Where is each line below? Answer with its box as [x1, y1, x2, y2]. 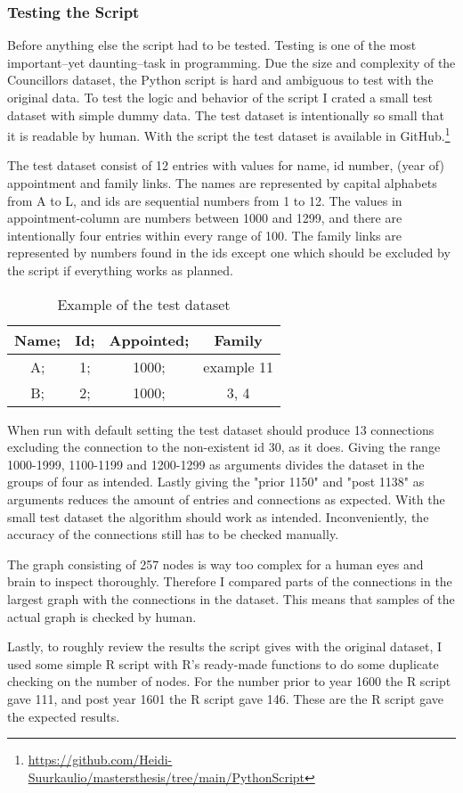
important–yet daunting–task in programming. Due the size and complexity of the [7, 53, 456, 71]
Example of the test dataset [57, 293, 231, 315]
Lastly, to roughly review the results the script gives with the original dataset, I [7, 637, 443, 656]
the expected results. [7, 707, 120, 725]
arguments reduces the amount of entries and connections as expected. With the [7, 489, 445, 508]
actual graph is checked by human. [7, 607, 197, 625]
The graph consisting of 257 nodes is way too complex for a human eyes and [7, 554, 424, 573]
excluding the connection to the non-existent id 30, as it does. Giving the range [7, 437, 441, 456]
